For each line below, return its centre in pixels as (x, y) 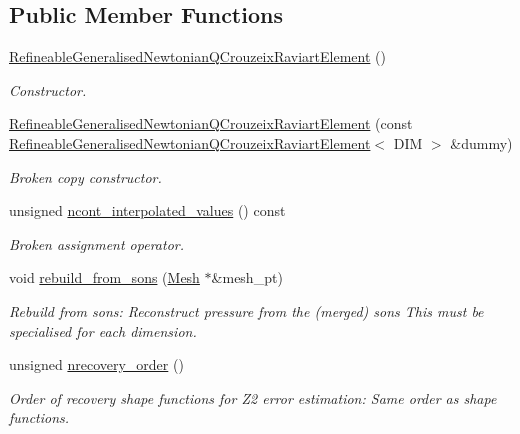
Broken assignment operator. (96, 243)
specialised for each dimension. (103, 330)
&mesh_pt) (247, 277)
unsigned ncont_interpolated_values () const (147, 210)
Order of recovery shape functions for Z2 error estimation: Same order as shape (253, 397)
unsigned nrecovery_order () (96, 364)
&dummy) (481, 142)
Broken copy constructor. (85, 176)
